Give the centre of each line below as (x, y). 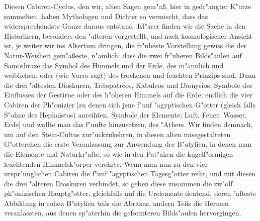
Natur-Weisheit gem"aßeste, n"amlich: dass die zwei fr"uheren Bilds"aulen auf (123, 55)
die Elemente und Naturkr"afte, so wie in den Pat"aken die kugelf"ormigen (119, 153)
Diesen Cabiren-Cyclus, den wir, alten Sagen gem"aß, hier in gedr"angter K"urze (128, 6)
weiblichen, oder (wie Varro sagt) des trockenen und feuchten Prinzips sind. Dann (130, 75)
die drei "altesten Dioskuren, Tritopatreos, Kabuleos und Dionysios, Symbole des (128, 85)
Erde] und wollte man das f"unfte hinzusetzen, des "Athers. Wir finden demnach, (128, 124)
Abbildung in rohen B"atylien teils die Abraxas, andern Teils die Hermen (116, 203)
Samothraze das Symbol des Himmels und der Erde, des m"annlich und (114, 65)
